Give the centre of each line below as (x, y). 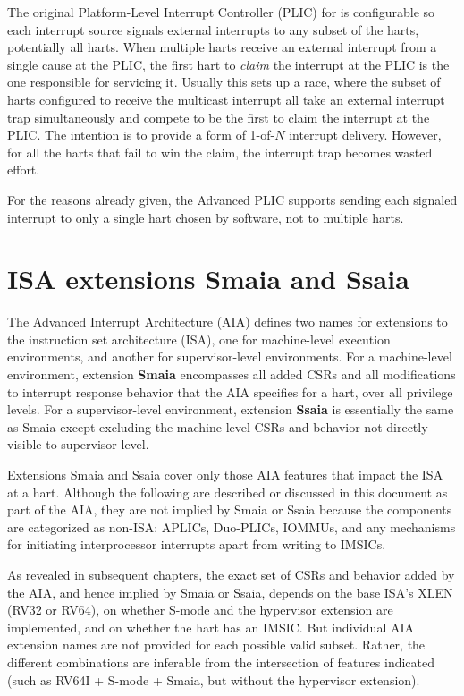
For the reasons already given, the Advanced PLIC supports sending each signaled (232, 199)
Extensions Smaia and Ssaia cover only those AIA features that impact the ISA (225, 474)
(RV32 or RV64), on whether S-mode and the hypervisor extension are (200, 610)
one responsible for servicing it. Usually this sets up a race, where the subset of (224, 82)
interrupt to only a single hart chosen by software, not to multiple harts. (206, 217)
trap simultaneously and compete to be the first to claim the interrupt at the (219, 117)
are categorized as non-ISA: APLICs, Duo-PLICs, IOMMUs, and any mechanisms (232, 526)
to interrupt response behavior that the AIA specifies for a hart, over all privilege (230, 391)
